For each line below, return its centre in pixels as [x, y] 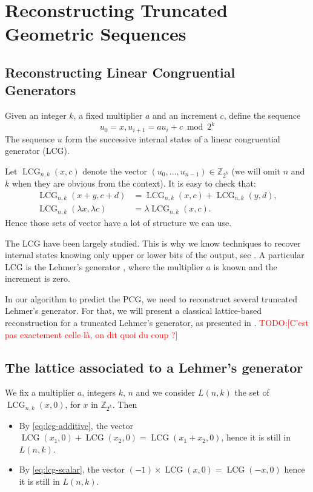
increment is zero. [38, 278]
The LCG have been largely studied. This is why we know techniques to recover [153, 243]
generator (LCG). [37, 151]
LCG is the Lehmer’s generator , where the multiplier [104, 266]
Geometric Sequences [96, 34]
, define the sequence [262, 115]
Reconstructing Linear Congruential [120, 72]
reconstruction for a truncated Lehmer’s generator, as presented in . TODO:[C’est [157, 323]
